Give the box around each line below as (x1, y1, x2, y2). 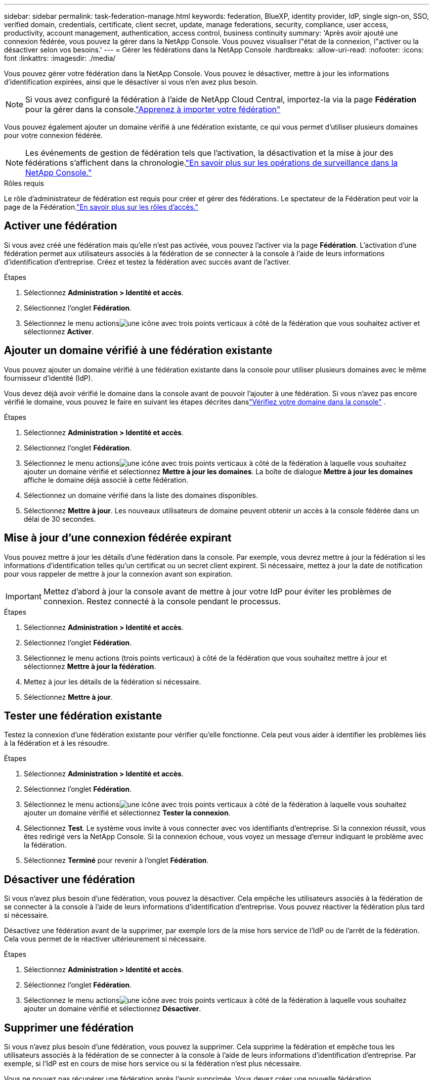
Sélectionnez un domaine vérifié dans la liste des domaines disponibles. (24, 491, 258, 499)
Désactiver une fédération (4, 873, 135, 886)
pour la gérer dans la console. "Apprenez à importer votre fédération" (25, 104, 281, 114)
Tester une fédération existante (4, 709, 162, 722)
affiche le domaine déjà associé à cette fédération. (24, 475, 188, 484)
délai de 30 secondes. (24, 514, 96, 523)
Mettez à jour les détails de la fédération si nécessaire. (24, 677, 201, 686)
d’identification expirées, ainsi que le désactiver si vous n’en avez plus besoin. (4, 78, 258, 86)
